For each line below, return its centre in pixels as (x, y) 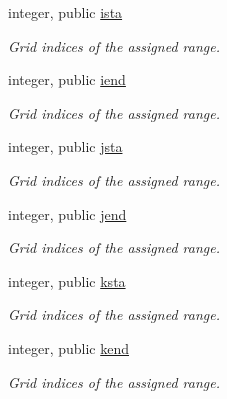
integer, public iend (67, 79)
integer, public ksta (67, 280)
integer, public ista (65, 12)
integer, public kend (69, 347)
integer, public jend (67, 213)
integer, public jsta (65, 146)
